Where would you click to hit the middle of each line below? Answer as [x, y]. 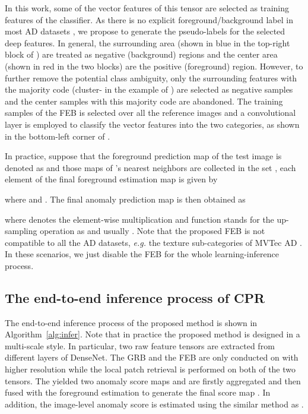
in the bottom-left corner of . [58, 136]
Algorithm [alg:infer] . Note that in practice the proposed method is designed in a [153, 334]
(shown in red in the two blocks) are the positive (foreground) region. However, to [154, 66]
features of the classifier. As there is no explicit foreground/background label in [149, 19]
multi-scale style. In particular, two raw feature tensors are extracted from [140, 345]
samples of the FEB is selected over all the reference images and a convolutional [150, 113]
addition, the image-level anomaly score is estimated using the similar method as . [154, 404]
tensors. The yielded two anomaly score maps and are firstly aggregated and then [153, 380]
